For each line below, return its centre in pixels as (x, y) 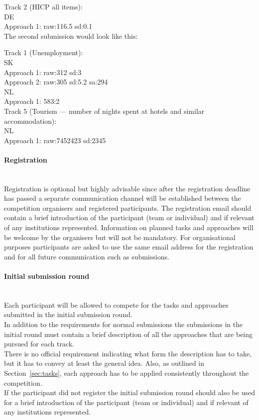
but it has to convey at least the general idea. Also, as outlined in (104, 363)
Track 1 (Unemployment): (44, 52)
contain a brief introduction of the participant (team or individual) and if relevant (129, 217)
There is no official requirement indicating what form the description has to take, (128, 353)
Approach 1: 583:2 (32, 101)
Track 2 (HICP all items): (43, 6)
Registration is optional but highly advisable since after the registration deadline (127, 188)
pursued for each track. (39, 344)
